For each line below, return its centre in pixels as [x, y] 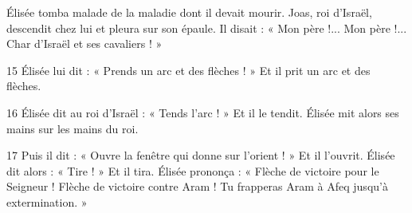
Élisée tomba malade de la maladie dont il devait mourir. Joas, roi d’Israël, [189, 12]
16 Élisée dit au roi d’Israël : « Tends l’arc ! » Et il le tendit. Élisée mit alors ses [203, 112]
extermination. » [47, 201]
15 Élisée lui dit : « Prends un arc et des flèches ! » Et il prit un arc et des [188, 70]
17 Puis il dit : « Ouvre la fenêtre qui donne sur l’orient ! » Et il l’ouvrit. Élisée [201, 155]
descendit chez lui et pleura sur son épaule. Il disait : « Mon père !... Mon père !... [207, 28]
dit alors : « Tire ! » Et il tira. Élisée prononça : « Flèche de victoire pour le [193, 170]
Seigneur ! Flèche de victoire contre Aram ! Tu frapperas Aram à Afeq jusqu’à [197, 186]
